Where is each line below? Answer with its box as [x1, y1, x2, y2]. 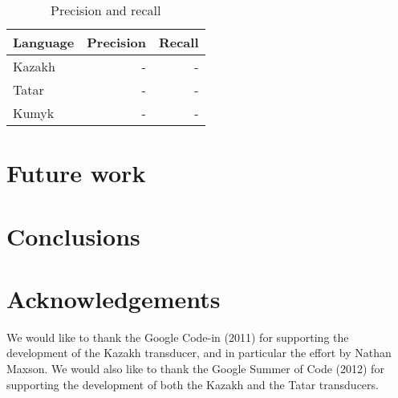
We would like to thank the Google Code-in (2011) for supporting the [6, 328, 349, 345]
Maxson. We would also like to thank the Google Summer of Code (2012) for [6, 360, 384, 377]
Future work [6, 156, 146, 189]
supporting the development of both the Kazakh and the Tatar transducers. [6, 376, 379, 392]
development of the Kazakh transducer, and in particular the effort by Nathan [6, 344, 392, 361]
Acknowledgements [6, 282, 221, 315]
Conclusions [6, 219, 140, 252]
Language [13, 33, 75, 51]
